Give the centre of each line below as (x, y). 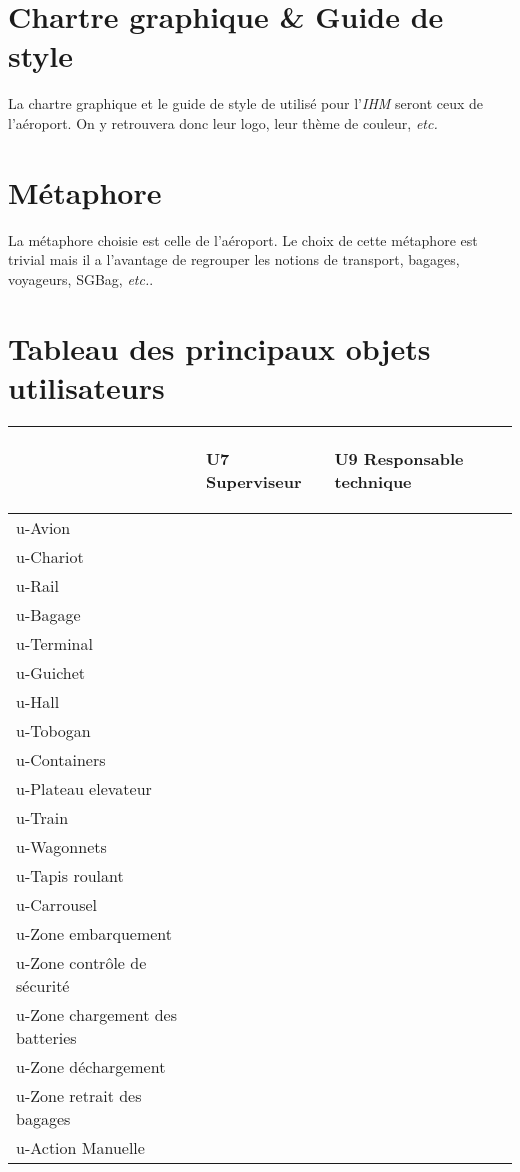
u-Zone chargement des (96, 1014)
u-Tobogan (53, 730)
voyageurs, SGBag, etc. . (81, 278)
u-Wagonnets (61, 846)
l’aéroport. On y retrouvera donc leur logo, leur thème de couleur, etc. (223, 122)
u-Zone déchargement (91, 1066)
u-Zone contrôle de (81, 962)
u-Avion (43, 527)
